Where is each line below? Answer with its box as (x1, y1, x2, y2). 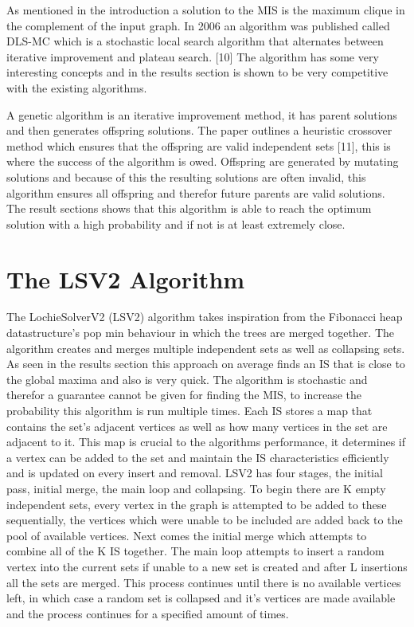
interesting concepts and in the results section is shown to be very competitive (6, 64, 389, 80)
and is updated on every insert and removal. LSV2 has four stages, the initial (6, 464, 383, 481)
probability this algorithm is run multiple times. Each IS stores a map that (6, 402, 373, 418)
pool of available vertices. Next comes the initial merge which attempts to (6, 527, 367, 543)
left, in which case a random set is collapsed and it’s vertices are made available (6, 590, 396, 606)
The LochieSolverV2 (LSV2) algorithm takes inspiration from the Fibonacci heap (6, 308, 403, 325)
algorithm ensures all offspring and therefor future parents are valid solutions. (6, 184, 385, 201)
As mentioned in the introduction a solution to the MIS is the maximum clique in (6, 2, 405, 18)
